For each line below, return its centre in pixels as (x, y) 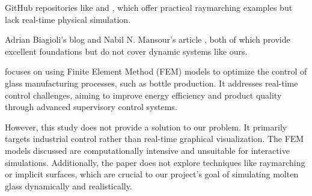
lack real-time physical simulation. (68, 19)
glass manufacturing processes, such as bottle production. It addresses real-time (151, 83)
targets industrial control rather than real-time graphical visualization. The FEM (154, 139)
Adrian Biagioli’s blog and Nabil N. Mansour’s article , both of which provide (148, 39)
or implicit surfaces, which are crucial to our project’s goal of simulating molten (152, 174)
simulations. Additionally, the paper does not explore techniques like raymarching (155, 162)
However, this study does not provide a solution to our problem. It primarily (146, 127)
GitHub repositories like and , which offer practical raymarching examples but (149, 7)
